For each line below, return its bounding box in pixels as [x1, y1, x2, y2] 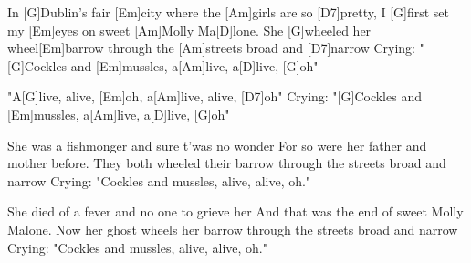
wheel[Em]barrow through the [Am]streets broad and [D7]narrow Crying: [7, 38, 415, 58]
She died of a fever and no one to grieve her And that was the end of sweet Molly [7, 202, 464, 221]
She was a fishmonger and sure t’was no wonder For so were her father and [7, 135, 427, 154]
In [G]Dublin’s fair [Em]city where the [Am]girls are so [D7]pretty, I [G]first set [7, 3, 450, 21]
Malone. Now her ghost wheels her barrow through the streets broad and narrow [7, 219, 458, 238]
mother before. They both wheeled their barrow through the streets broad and [7, 153, 446, 173]
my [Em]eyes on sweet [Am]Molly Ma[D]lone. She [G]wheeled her [7, 20, 372, 39]
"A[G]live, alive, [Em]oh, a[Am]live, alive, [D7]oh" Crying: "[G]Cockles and [7, 87, 422, 106]
